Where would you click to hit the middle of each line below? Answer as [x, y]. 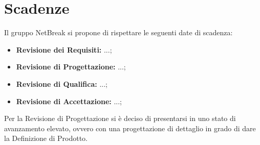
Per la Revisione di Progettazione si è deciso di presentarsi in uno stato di [120, 118]
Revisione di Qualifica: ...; [62, 83]
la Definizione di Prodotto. [46, 138]
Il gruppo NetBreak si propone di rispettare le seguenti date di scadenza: [118, 32]
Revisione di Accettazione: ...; [69, 101]
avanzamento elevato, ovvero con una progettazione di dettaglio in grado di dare [130, 128]
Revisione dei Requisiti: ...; [64, 49]
